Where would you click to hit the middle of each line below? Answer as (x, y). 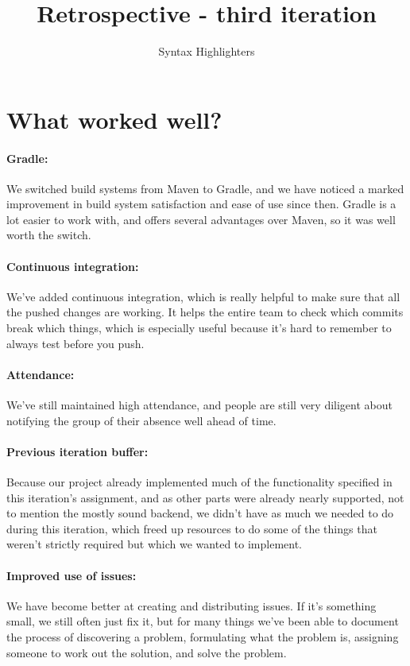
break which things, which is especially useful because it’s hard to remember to (199, 328)
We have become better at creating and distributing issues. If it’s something (191, 605)
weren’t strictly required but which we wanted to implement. (154, 544)
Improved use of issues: (72, 575)
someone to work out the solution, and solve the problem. (147, 652)
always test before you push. (75, 343)
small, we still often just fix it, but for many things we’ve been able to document (203, 621)
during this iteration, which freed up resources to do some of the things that (192, 528)
